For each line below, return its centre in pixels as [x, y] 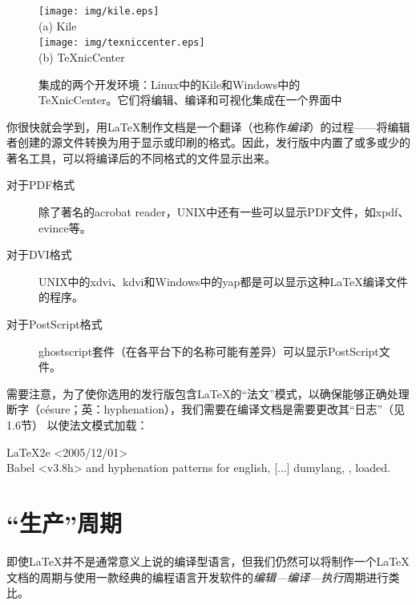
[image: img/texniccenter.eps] [122, 43]
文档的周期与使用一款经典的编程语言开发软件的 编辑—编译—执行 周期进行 [198, 577]
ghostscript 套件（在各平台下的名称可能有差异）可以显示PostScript [209, 351]
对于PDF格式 [41, 185]
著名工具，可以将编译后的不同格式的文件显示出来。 [141, 157]
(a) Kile [58, 25]
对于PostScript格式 [55, 324]
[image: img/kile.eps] [99, 11]
